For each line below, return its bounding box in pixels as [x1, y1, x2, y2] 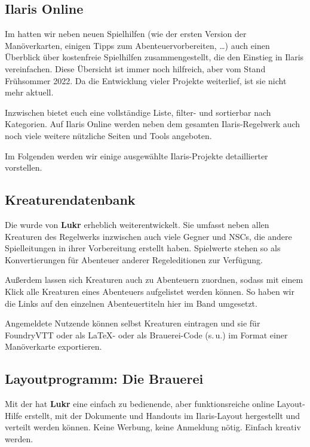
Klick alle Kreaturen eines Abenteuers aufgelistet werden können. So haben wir [5, 285, 294, 297]
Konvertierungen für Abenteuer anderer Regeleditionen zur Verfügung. [5, 253, 263, 266]
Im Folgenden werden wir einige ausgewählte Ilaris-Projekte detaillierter [5, 149, 268, 162]
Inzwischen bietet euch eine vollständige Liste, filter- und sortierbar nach [5, 106, 271, 118]
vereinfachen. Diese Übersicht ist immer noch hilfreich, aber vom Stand [5, 62, 266, 75]
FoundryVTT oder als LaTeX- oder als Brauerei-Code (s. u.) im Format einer [5, 328, 288, 341]
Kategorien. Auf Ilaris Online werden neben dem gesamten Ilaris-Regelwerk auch [5, 118, 300, 130]
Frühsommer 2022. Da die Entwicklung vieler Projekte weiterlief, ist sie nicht [5, 74, 287, 87]
